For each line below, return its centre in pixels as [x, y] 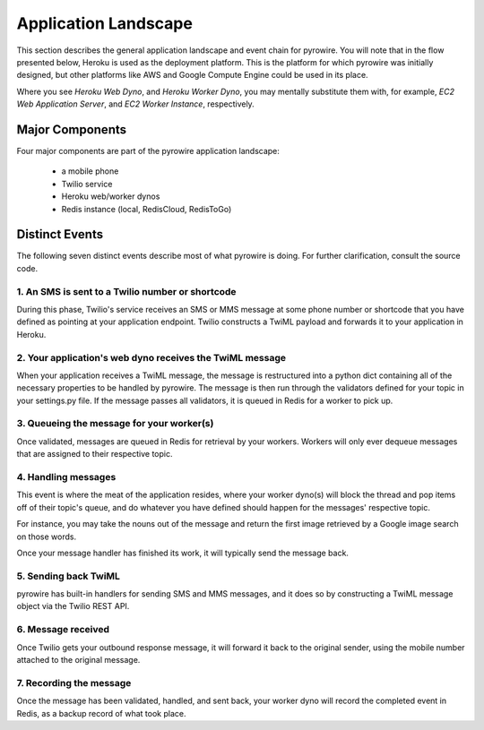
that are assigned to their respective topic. [95, 454]
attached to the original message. [78, 660]
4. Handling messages [66, 477]
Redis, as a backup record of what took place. [101, 713]
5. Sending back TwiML [69, 576]
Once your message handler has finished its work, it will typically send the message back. [183, 553]
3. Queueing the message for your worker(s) [115, 424]
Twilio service [87, 184]
